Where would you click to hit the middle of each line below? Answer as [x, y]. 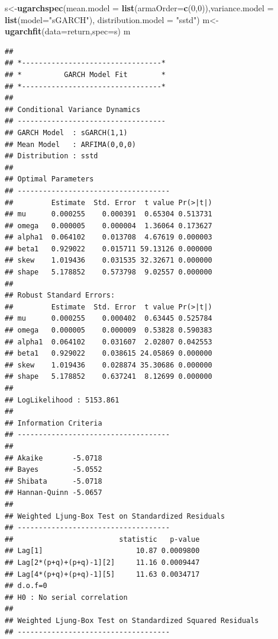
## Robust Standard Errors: [60, 295]
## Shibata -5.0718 [54, 481]
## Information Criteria [54, 423]
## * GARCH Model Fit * [85, 74]
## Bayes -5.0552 [54, 470]
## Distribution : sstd [51, 156]
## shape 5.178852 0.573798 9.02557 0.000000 [109, 272]
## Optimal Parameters [49, 179]
